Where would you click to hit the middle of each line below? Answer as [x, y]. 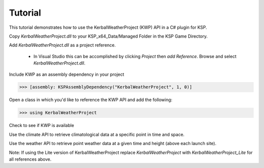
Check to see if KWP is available [42, 126]
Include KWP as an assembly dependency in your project [67, 74]
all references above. [30, 159]
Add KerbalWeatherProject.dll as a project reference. [62, 45]
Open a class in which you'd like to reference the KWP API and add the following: [91, 100]
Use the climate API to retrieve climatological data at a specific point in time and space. [97, 134]
